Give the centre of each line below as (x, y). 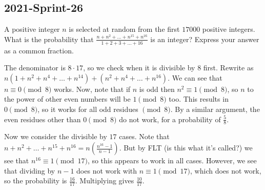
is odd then (157, 89)
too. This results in (199, 99)
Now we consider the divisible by (56, 136)
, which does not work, (226, 170)
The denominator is (35, 68)
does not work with (107, 170)
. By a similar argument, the (215, 109)
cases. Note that (144, 136)
